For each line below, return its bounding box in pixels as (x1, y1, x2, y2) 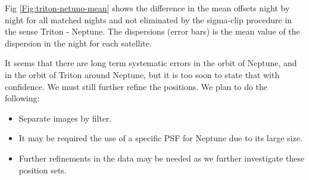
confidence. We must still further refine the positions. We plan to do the (5, 80, 268, 92)
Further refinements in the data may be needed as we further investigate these (18, 151, 305, 164)
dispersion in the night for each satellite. (5, 36, 152, 49)
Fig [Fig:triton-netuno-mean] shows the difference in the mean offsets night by (5, 2, 290, 14)
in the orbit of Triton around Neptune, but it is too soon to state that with (5, 68, 280, 80)
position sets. (18, 163, 67, 176)
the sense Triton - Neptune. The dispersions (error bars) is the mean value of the (5, 25, 300, 38)
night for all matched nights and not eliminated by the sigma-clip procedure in (5, 13, 292, 26)
